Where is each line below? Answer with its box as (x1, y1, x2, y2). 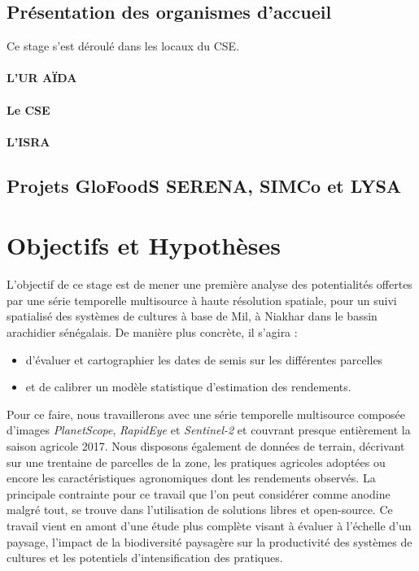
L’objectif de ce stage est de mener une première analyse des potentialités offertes (7, 276, 412, 293)
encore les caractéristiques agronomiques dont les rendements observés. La (7, 469, 376, 486)
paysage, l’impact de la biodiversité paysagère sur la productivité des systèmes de (7, 533, 412, 550)
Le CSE (7, 101, 50, 118)
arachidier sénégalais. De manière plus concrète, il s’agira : (7, 324, 298, 341)
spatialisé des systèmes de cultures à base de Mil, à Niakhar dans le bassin (7, 307, 378, 325)
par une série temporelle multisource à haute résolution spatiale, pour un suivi (7, 291, 397, 308)
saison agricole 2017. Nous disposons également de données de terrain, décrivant (7, 438, 405, 455)
